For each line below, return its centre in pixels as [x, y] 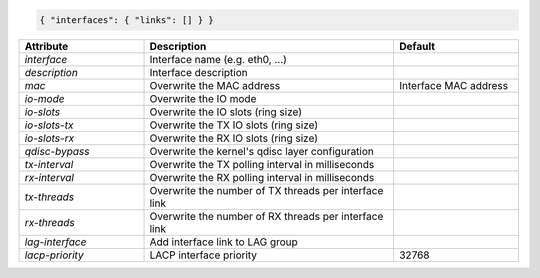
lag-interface [55, 242]
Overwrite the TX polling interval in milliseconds [262, 164]
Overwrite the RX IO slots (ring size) [234, 138]
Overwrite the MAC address [215, 85]
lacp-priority [54, 255]
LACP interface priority [203, 255]
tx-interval [49, 164]
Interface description [199, 72]
